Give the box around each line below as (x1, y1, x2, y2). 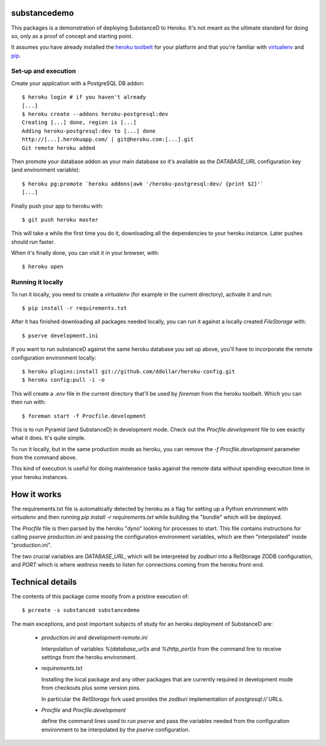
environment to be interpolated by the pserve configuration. (41, 725, 190, 733)
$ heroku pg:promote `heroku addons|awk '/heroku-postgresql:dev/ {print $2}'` (22, 180, 264, 187)
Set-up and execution (11, 67, 76, 76)
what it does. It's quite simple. (11, 434, 86, 442)
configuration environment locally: (11, 354, 97, 361)
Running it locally (11, 278, 63, 286)
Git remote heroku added (22, 144, 95, 151)
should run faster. (11, 238, 56, 245)
